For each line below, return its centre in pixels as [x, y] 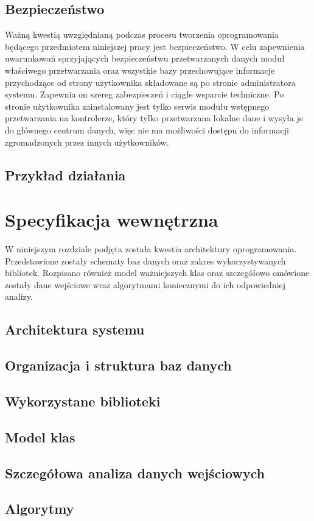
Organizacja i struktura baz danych [118, 365]
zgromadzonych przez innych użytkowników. [87, 142]
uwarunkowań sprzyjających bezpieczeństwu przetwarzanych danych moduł [145, 58]
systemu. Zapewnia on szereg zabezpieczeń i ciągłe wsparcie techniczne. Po [145, 94]
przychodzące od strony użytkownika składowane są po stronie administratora [150, 82]
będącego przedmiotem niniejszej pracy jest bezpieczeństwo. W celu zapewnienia [155, 46]
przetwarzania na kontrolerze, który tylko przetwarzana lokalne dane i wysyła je [154, 118]
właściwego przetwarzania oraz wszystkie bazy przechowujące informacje [140, 70]
